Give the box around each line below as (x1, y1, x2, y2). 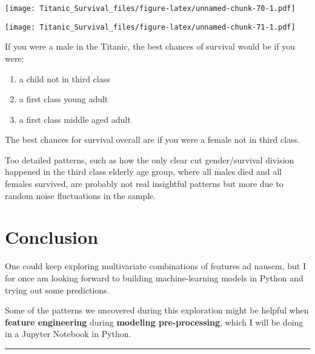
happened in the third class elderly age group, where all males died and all (5, 165, 282, 178)
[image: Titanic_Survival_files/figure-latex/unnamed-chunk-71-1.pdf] (5, 22, 296, 31)
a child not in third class (19, 72, 110, 85)
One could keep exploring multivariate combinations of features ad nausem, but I (5, 260, 306, 272)
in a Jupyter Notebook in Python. (5, 327, 131, 340)
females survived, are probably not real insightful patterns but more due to (5, 177, 283, 190)
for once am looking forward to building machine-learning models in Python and (5, 271, 303, 284)
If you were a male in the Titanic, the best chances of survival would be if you (5, 40, 295, 53)
